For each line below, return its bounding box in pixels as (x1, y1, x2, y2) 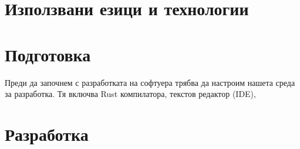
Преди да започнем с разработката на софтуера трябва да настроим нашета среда (5, 76, 295, 88)
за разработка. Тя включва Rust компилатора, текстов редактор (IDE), (5, 88, 256, 100)
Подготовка (5, 42, 91, 66)
